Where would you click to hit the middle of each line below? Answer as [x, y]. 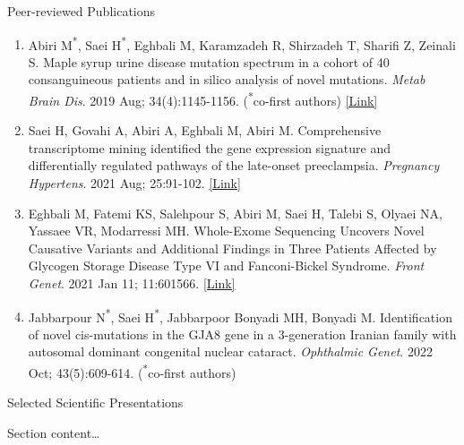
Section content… [54, 432]
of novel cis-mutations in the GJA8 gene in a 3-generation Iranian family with [242, 334]
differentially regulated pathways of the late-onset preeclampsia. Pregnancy [234, 165]
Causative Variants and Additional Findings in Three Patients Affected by [232, 248]
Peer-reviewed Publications [82, 11]
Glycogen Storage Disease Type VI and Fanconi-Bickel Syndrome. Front [226, 265]
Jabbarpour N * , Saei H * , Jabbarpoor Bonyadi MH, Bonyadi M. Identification [240, 315]
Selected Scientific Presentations [95, 402]
